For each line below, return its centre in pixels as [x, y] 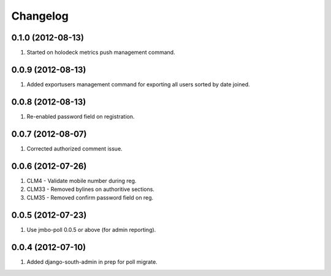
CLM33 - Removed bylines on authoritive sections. [90, 189]
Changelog [40, 16]
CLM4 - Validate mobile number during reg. [82, 181]
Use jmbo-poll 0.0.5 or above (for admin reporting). [91, 230]
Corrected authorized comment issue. [74, 148]
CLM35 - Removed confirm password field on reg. [90, 198]
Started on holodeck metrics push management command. [101, 53]
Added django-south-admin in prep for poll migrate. [92, 262]
